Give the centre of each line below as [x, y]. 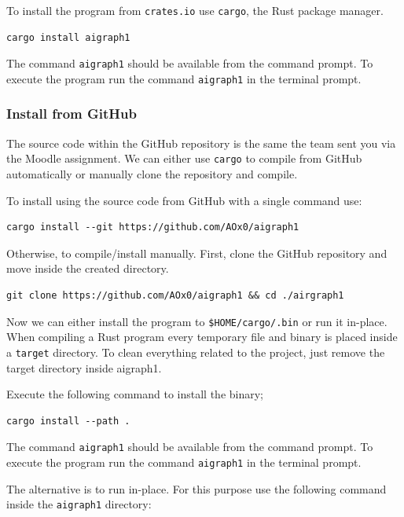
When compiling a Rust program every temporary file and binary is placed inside [202, 337]
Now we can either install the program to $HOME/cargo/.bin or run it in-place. [197, 321]
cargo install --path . [68, 421]
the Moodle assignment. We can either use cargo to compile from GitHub [184, 158]
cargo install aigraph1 [68, 37]
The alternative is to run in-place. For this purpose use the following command [196, 488]
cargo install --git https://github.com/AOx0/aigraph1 [153, 227]
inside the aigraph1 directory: [79, 504]
